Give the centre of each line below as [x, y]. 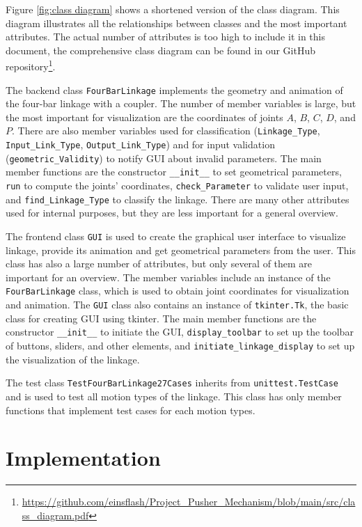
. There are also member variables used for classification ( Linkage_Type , [166, 131]
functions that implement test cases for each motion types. [131, 410]
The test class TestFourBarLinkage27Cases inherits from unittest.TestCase [172, 383]
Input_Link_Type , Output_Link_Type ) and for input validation [140, 144]
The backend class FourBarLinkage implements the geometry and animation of [174, 89]
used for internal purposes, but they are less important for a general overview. [172, 213]
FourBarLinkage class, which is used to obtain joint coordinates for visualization [178, 291]
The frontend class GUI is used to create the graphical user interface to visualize [176, 236]
